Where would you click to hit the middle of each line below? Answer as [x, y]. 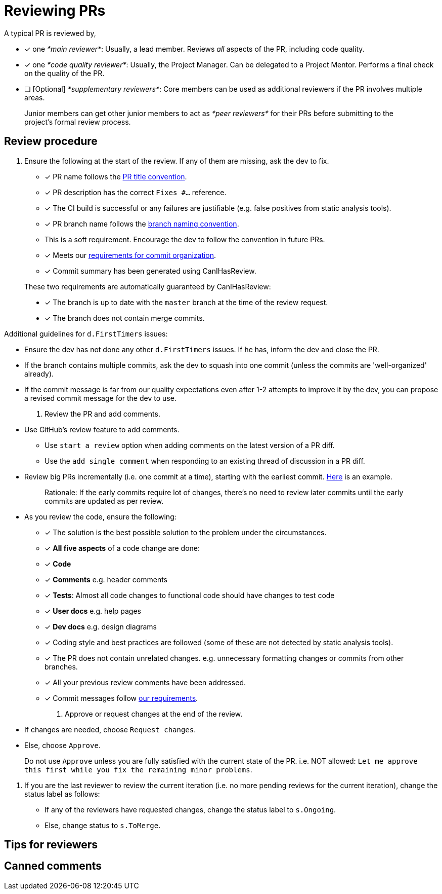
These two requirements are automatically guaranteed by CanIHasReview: [148, 286]
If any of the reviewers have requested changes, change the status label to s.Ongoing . [190, 809]
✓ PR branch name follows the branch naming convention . [142, 223]
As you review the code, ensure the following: [100, 516]
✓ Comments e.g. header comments [106, 579]
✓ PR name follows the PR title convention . [116, 176]
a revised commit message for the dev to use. [100, 398]
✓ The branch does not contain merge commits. [125, 318]
